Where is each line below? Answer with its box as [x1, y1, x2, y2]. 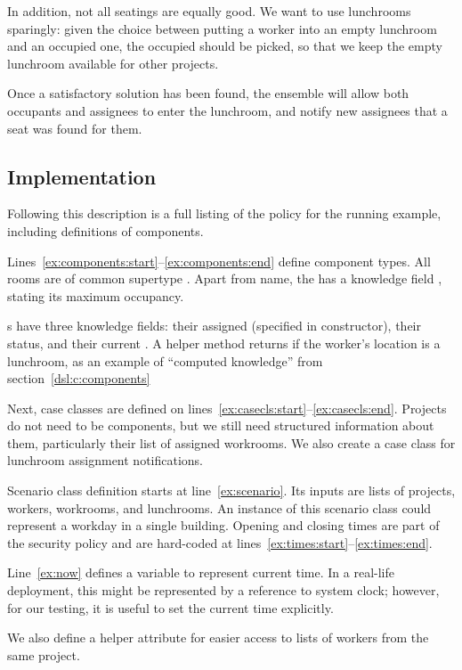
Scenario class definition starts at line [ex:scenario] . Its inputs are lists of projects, [7, 481, 456, 500]
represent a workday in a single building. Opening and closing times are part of [7, 516, 440, 535]
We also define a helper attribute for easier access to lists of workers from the [7, 628, 429, 647]
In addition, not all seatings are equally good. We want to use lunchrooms [7, 2, 411, 20]
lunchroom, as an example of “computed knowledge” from [7, 351, 323, 370]
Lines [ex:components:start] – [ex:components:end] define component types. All [7, 251, 431, 270]
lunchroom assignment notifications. [7, 451, 204, 470]
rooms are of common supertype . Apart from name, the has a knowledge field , [7, 269, 442, 288]
